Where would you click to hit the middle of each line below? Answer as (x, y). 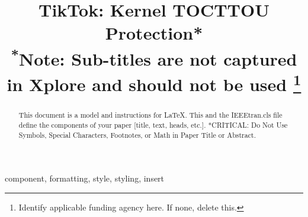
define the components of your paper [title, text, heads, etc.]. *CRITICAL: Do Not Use (153, 125)
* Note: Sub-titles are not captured (154, 57)
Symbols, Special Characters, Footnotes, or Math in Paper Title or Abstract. (137, 135)
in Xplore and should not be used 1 (154, 83)
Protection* (154, 33)
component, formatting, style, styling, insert (85, 178)
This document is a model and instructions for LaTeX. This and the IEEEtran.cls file (150, 115)
